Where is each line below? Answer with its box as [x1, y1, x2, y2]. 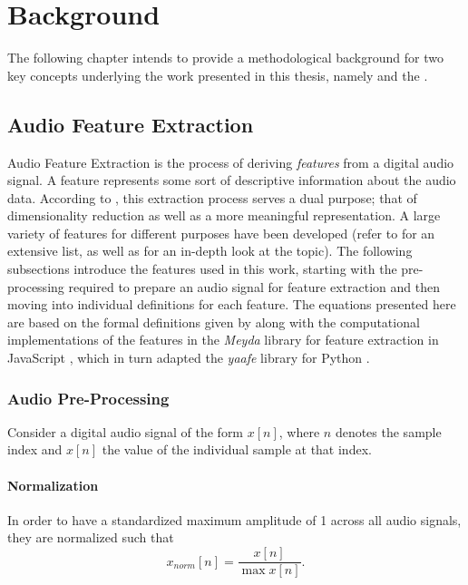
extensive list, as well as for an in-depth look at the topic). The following [7, 241, 413, 260]
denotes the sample [335, 422, 442, 441]
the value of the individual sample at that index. [102, 440, 372, 459]
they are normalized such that [7, 528, 174, 547]
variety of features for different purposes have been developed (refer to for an [7, 223, 435, 242]
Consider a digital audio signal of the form [7, 422, 244, 441]
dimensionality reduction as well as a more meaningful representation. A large [7, 206, 441, 225]
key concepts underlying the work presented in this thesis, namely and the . [7, 65, 428, 84]
